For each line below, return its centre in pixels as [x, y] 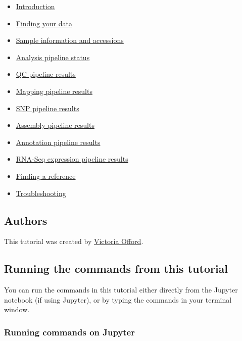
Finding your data [44, 23]
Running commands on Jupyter [70, 332]
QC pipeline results [46, 74]
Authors [26, 220]
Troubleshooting [41, 193]
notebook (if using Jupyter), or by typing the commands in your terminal [118, 299]
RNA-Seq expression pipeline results [72, 159]
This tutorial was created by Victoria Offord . [74, 241]
